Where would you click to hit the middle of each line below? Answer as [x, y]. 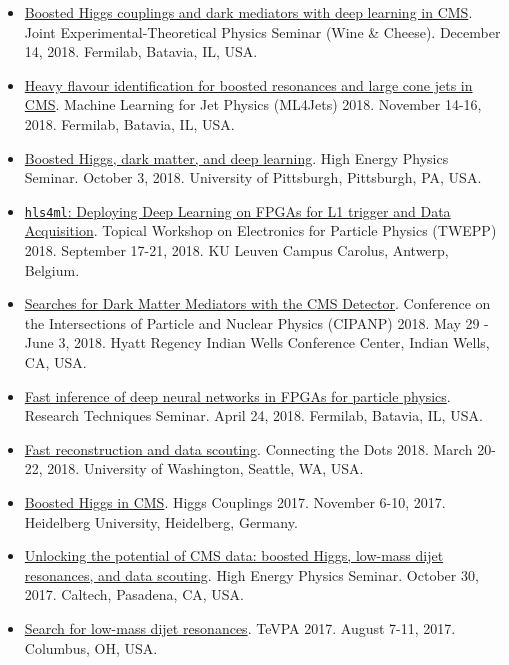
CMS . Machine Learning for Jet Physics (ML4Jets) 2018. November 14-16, [253, 104]
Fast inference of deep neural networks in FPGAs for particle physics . [237, 395]
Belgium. [52, 269]
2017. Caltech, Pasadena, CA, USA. [134, 594]
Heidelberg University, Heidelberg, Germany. [161, 521]
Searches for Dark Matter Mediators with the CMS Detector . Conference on [257, 303]
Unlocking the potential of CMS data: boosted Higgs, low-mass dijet [234, 555]
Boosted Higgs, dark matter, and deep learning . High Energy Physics [236, 157]
